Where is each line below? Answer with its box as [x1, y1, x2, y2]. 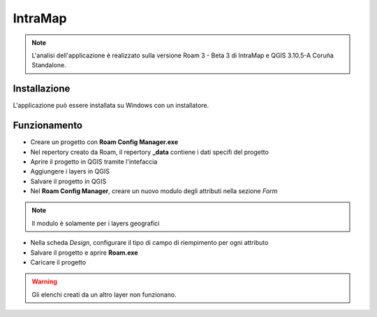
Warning [31, 277, 57, 286]
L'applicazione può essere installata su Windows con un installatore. [13, 101, 209, 110]
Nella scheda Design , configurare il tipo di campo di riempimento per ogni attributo [30, 239, 269, 247]
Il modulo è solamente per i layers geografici [31, 219, 160, 227]
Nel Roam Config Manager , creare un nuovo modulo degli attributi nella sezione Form [30, 187, 278, 195]
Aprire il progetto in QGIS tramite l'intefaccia [30, 157, 158, 166]
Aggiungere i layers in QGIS [30, 167, 110, 176]
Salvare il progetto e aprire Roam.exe [30, 248, 138, 257]
